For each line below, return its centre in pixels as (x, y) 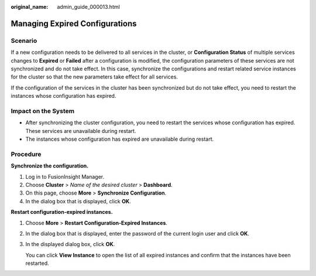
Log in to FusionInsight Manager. (65, 176)
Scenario (24, 40)
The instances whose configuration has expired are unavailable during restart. (120, 139)
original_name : (30, 7)
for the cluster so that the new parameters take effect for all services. (95, 77)
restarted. (37, 263)
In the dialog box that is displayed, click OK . (78, 201)
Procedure (26, 154)
